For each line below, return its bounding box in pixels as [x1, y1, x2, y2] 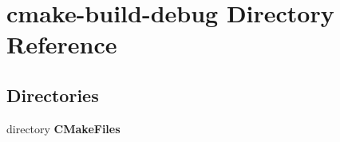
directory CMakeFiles [6, 120, 121, 136]
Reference [6, 28, 117, 61]
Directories [6, 82, 99, 107]
